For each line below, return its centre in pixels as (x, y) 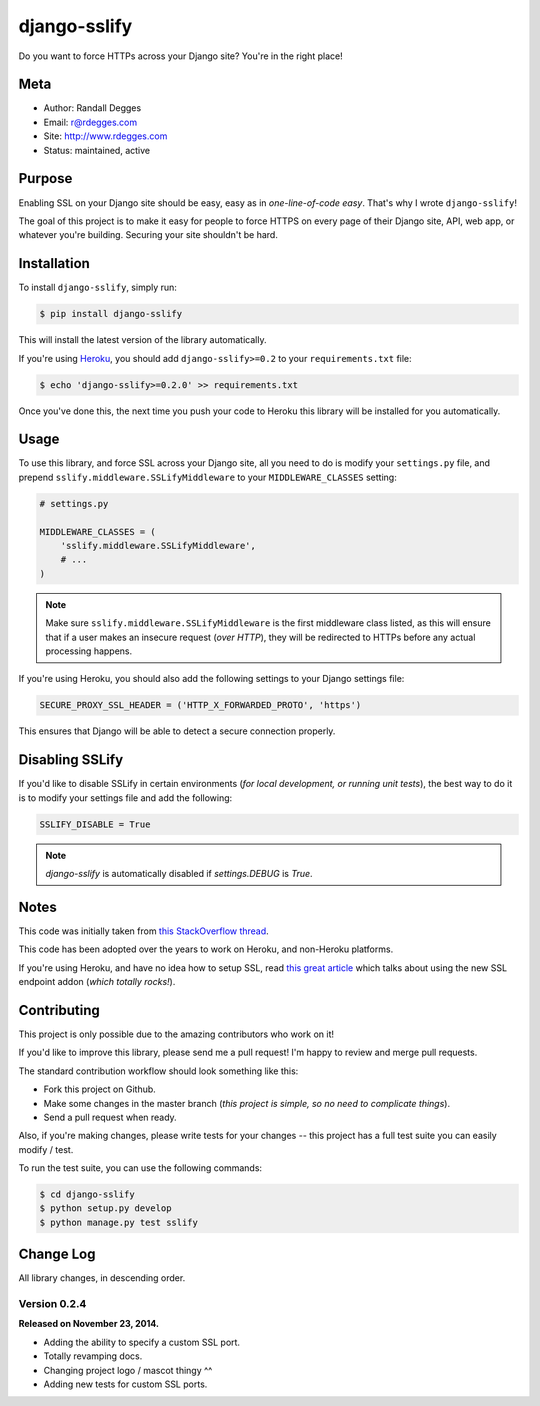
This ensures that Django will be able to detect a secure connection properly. (177, 731)
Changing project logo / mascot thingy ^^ (128, 1370)
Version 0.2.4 (52, 1304)
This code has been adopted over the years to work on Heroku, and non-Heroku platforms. (206, 949)
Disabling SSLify (71, 760)
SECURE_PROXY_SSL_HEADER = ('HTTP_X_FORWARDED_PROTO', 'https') (200, 705)
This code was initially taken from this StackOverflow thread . (143, 931)
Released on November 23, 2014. (89, 1324)
